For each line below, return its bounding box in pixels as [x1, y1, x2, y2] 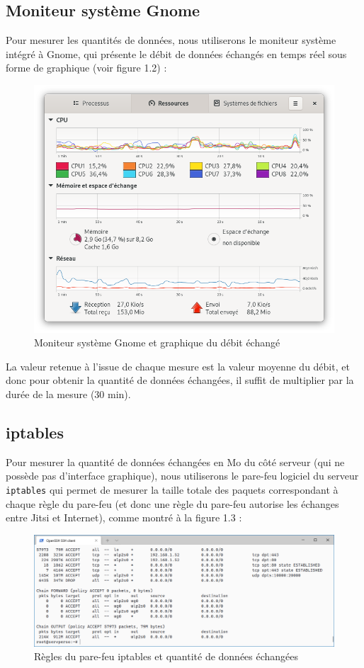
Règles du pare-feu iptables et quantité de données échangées [34, 649, 299, 664]
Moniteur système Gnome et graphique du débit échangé [34, 335, 280, 350]
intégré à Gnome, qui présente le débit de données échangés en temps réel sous [6, 46, 347, 61]
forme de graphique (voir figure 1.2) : [6, 60, 167, 75]
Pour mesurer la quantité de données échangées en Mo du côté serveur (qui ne [6, 454, 345, 469]
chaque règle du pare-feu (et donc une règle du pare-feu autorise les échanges [6, 496, 339, 511]
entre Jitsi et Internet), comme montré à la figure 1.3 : [6, 510, 242, 525]
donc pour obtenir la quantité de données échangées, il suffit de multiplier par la [6, 373, 354, 387]
